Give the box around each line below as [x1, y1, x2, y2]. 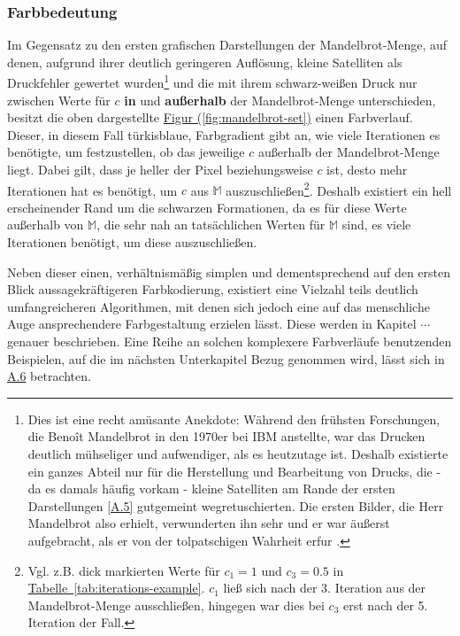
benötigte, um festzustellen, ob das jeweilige [7, 143, 245, 161]
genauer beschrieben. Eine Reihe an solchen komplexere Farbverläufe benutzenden [7, 332, 452, 351]
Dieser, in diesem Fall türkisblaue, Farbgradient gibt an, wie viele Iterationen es [7, 125, 441, 143]
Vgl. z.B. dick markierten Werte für [27, 561, 220, 579]
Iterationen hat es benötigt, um [7, 181, 178, 199]
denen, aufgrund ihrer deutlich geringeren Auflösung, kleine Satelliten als [7, 52, 402, 71]
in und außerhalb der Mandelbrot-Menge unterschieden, [124, 90, 436, 109]
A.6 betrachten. [7, 367, 91, 385]
